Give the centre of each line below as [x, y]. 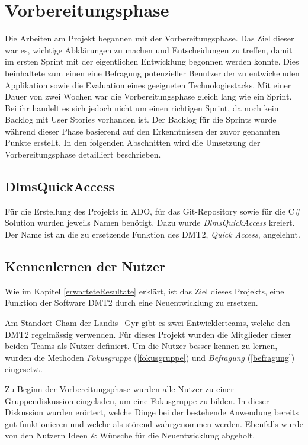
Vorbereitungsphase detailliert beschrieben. [83, 154]
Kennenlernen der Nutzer [85, 266]
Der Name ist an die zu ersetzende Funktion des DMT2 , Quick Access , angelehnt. [153, 234]
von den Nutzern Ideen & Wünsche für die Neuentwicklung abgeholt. [130, 435]
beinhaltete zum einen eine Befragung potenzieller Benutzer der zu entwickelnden [152, 73]
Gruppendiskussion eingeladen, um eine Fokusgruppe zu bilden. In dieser [137, 400]
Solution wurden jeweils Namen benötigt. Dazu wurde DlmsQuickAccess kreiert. [150, 222]
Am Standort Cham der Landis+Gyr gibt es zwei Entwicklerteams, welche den [147, 323]
